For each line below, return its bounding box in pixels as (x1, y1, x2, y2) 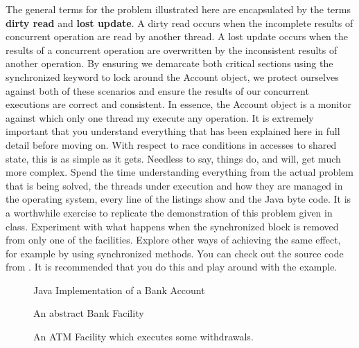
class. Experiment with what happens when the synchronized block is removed (6, 219, 339, 233)
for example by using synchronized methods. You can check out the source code (6, 246, 344, 260)
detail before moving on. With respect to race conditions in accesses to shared (6, 137, 337, 152)
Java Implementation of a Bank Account (33, 282, 205, 297)
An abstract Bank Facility (33, 306, 144, 320)
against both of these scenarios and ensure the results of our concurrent (6, 83, 309, 98)
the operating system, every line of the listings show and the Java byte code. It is (6, 192, 351, 206)
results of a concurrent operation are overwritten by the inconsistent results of (6, 42, 338, 57)
